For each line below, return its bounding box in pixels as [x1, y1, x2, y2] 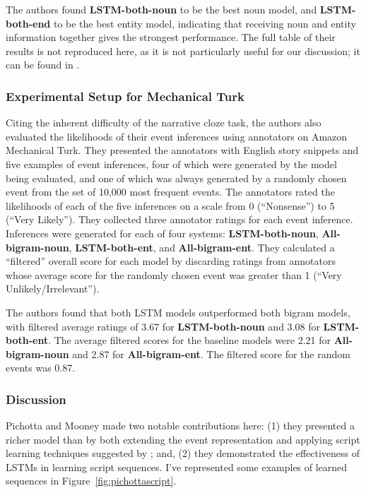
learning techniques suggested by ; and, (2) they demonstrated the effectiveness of [6, 446, 360, 461]
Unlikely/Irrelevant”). [6, 281, 100, 296]
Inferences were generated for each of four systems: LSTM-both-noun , [6, 225, 319, 240]
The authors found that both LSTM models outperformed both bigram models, [6, 304, 350, 319]
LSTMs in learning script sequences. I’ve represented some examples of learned [6, 459, 348, 474]
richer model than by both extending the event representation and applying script [6, 432, 360, 446]
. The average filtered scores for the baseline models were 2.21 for [48, 333, 331, 348]
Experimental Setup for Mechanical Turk [6, 87, 244, 105]
